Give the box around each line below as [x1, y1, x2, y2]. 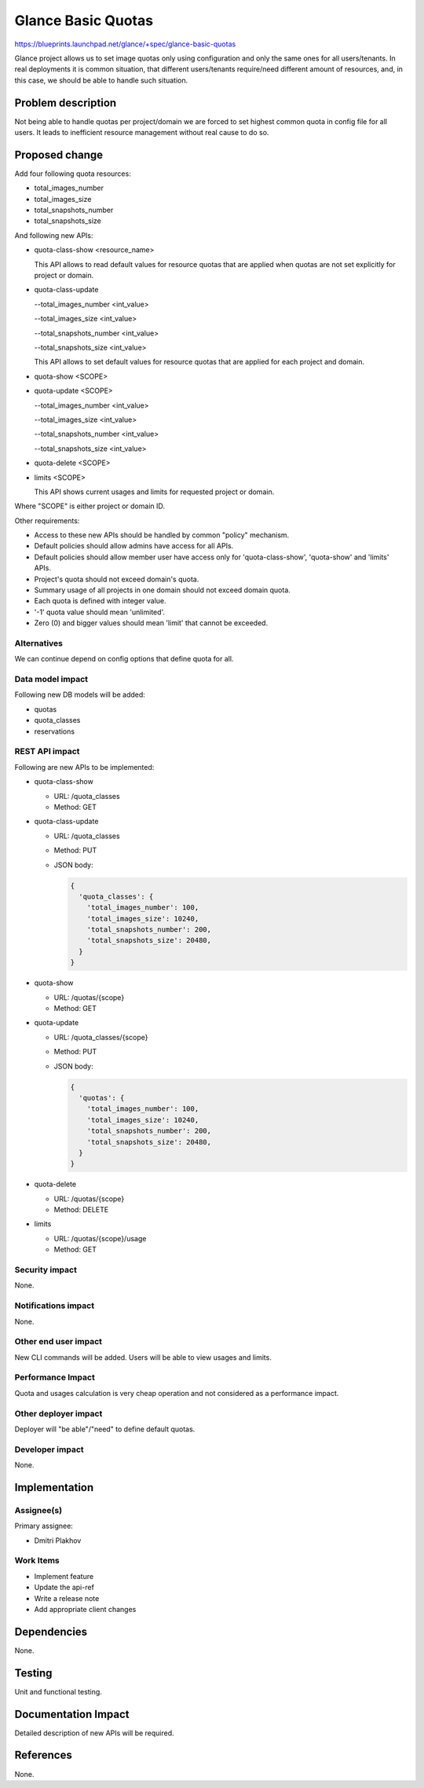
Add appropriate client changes [34, 1604, 137, 1614]
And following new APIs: [14, 230, 93, 240]
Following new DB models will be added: [14, 690, 145, 699]
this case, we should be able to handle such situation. [14, 75, 188, 85]
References [14, 1749, 72, 1762]
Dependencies [14, 1625, 88, 1638]
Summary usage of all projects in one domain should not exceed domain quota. [34, 585, 291, 595]
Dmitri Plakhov [34, 1536, 82, 1545]
